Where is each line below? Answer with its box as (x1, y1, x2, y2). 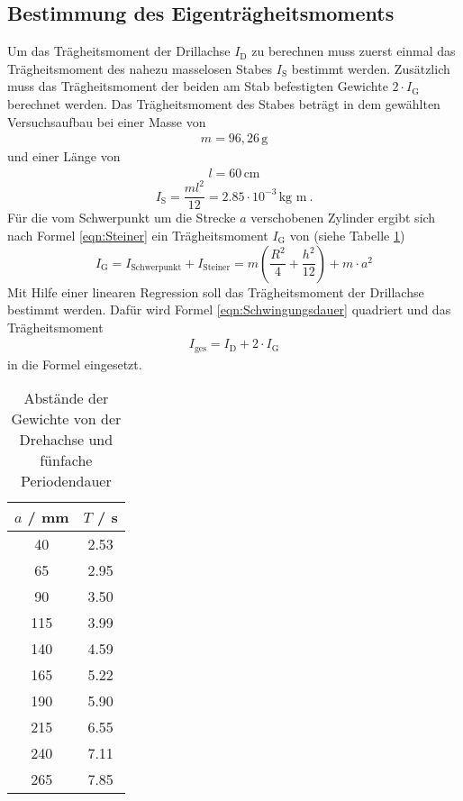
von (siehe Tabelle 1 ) (289, 225, 405, 244)
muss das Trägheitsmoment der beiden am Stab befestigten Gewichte (7, 77, 388, 96)
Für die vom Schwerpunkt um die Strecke (7, 208, 236, 227)
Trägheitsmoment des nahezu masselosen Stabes (7, 59, 273, 77)
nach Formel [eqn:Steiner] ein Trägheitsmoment (7, 225, 268, 244)
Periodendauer (20, 470, 112, 492)
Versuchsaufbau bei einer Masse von (7, 112, 206, 131)
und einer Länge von (7, 147, 121, 166)
